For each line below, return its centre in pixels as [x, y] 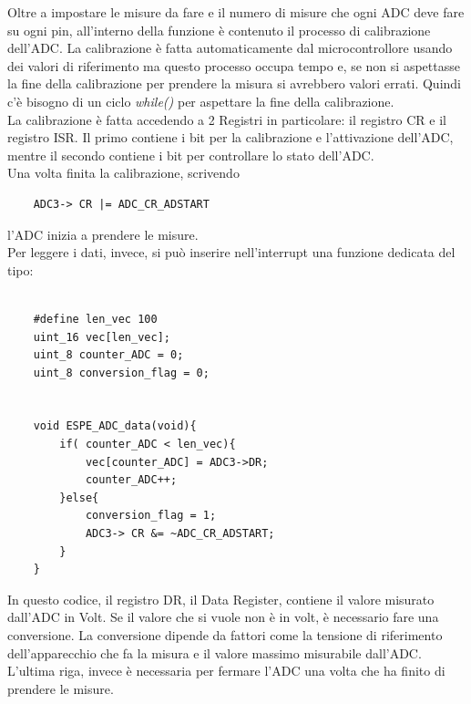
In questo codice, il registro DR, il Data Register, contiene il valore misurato [221, 599]
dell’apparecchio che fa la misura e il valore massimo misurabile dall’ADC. [215, 652]
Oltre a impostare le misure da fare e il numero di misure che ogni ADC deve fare [236, 12]
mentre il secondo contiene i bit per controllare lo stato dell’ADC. [191, 155]
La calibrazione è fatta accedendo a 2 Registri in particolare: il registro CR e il [227, 119]
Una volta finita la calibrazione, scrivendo [123, 173]
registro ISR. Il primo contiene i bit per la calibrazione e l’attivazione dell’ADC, [230, 137]
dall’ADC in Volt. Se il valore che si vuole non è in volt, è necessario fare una [223, 617]
